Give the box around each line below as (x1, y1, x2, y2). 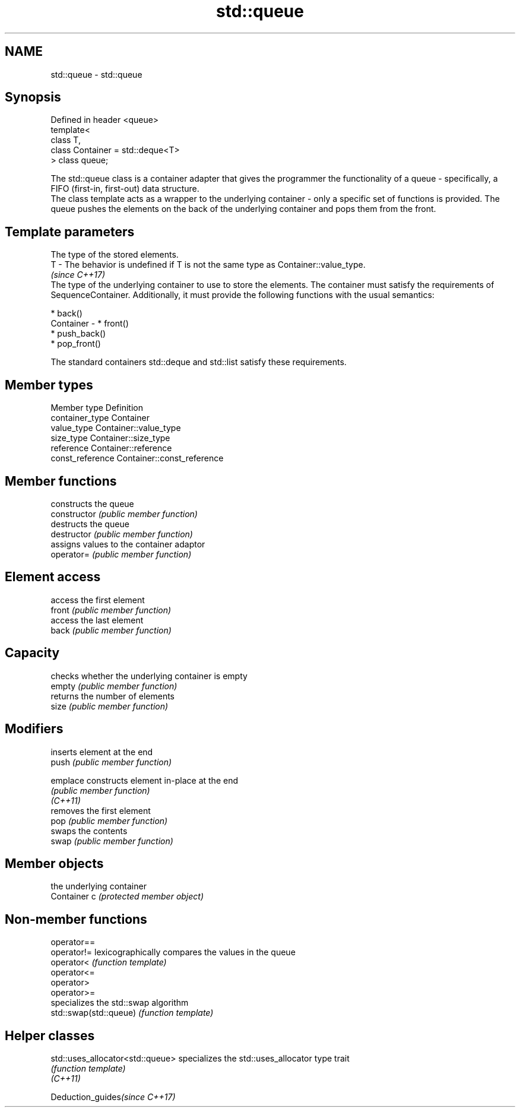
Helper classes (5, 1028, 95, 1043)
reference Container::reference (50, 443, 172, 454)
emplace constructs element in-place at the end (50, 775, 238, 785)
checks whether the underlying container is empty (50, 670, 248, 681)
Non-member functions (5, 911, 147, 927)
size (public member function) (50, 701, 169, 711)
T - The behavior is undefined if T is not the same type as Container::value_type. (50, 259, 366, 270)
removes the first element (50, 805, 151, 816)
